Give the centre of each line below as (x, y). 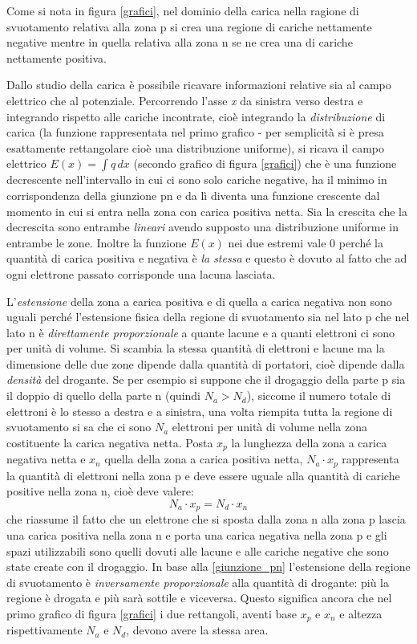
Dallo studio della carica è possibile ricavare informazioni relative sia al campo (199, 85)
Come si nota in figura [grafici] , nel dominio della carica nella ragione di (183, 10)
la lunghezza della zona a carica (309, 442)
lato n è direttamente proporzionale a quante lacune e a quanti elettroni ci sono (200, 332)
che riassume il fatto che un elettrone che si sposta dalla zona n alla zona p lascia (206, 519)
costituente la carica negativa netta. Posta (110, 442)
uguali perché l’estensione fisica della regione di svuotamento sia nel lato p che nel (208, 317)
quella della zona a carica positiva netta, (204, 459)
